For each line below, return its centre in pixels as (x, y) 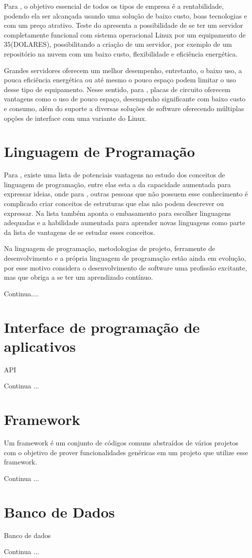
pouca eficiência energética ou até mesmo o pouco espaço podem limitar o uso (120, 80)
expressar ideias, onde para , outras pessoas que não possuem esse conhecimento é (126, 194)
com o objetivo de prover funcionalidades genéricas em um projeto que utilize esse (126, 452)
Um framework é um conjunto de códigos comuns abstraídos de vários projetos (121, 443)
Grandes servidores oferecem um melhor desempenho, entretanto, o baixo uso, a (123, 70)
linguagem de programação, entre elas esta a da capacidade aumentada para (117, 184)
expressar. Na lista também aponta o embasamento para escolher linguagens (117, 213)
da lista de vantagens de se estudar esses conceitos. (80, 232)
